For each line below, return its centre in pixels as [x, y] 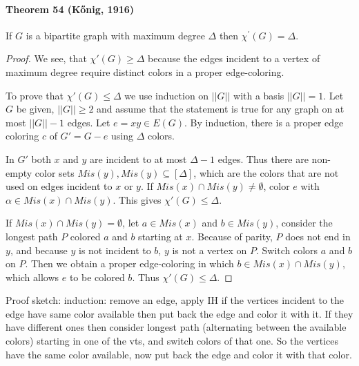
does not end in [318, 236]
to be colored [97, 277]
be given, [35, 109]
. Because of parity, [232, 236]
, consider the [304, 223]
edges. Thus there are [263, 158]
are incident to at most [138, 158]
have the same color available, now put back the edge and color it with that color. [179, 354]
